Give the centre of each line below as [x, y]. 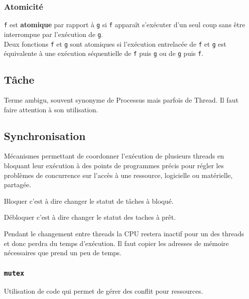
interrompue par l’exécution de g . [54, 34]
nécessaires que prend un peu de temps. [63, 253]
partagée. [18, 185]
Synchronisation [45, 135]
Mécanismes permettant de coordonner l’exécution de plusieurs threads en [114, 156]
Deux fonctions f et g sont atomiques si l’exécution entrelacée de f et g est [115, 44]
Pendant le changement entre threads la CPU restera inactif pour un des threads [124, 233]
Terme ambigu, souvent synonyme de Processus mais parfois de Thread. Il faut [121, 100]
